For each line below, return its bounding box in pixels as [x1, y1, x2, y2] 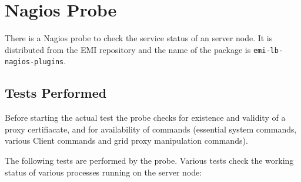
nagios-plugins [5, 58, 64, 67]
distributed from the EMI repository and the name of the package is [5, 43, 251, 55]
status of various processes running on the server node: [5, 166, 202, 178]
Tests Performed [5, 84, 107, 102]
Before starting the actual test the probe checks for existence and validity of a [5, 111, 286, 124]
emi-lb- [253, 46, 283, 55]
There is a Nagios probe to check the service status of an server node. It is [5, 32, 273, 44]
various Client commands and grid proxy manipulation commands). [5, 134, 248, 147]
